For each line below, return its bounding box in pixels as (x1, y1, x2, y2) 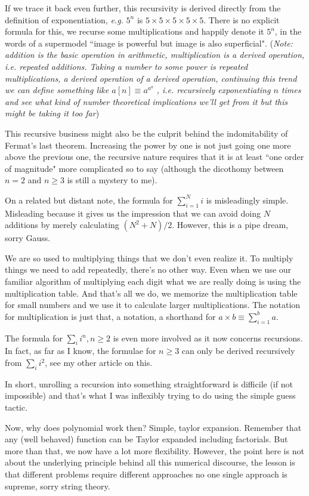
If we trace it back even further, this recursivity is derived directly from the (5, 2, 281, 14)
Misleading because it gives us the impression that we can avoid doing (5, 207, 261, 219)
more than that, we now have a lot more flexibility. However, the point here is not (5, 444, 304, 457)
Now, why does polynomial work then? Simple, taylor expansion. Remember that (5, 421, 302, 433)
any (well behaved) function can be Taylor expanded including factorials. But (5, 433, 288, 445)
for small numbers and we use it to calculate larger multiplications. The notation (5, 298, 301, 311)
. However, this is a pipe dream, (172, 218, 288, 231)
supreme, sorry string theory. (5, 479, 110, 492)
